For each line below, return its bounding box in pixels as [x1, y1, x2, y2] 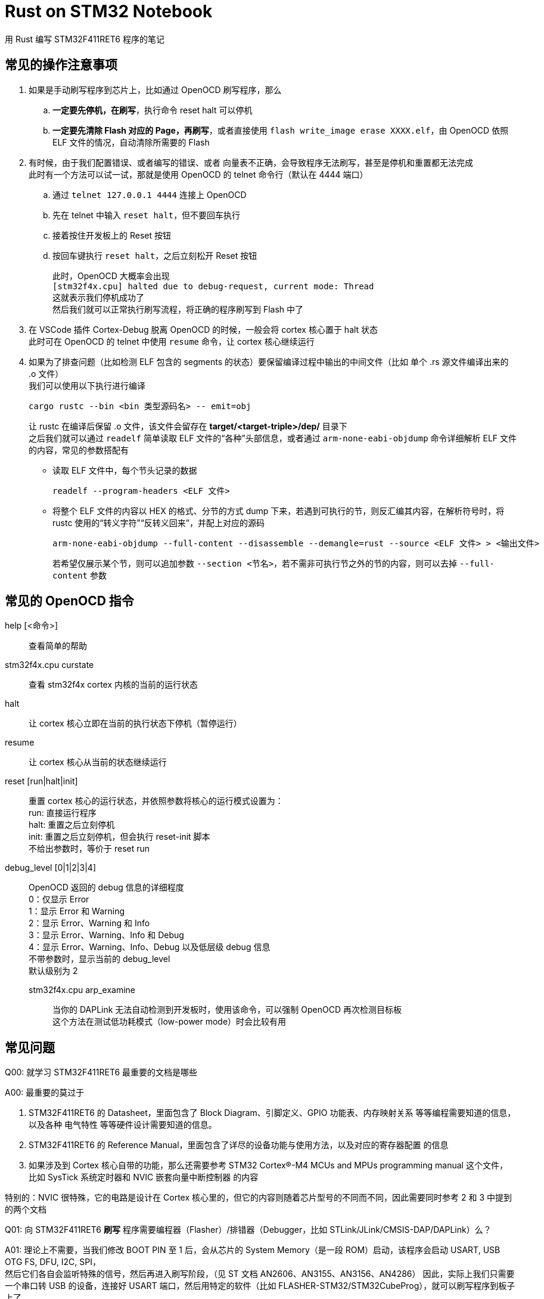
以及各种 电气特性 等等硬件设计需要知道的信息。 [29, 1119, 217, 1130]
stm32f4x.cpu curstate [5, 660, 94, 670]
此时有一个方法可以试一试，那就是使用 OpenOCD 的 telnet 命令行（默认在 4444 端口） [29, 169, 368, 180]
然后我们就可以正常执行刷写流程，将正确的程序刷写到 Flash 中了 [52, 304, 304, 314]
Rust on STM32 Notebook [5, 1, 213, 21]
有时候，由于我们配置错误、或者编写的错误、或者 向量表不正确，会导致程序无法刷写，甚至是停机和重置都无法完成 [29, 157, 473, 168]
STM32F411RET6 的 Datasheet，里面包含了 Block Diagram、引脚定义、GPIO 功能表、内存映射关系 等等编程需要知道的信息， [29, 1108, 516, 1118]
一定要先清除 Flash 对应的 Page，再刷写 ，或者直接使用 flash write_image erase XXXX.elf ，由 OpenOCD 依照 [52, 125, 509, 135]
